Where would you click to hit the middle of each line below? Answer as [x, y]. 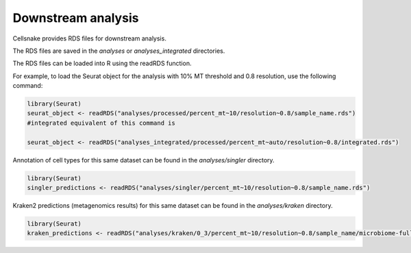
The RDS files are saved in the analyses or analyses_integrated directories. [119, 51]
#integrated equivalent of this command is [101, 123]
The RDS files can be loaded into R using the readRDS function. [102, 63]
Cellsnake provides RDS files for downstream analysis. [90, 38]
